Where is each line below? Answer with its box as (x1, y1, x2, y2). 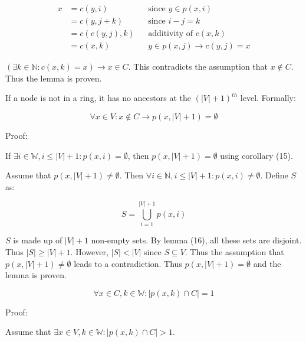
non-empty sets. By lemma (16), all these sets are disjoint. (91, 234, 302, 246)
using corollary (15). (220, 149, 293, 161)
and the (253, 257, 281, 269)
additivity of (148, 30, 193, 38)
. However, (70, 246, 108, 258)
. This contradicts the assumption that (128, 60, 268, 73)
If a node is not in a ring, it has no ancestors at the (5, 92, 191, 104)
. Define (260, 169, 288, 181)
